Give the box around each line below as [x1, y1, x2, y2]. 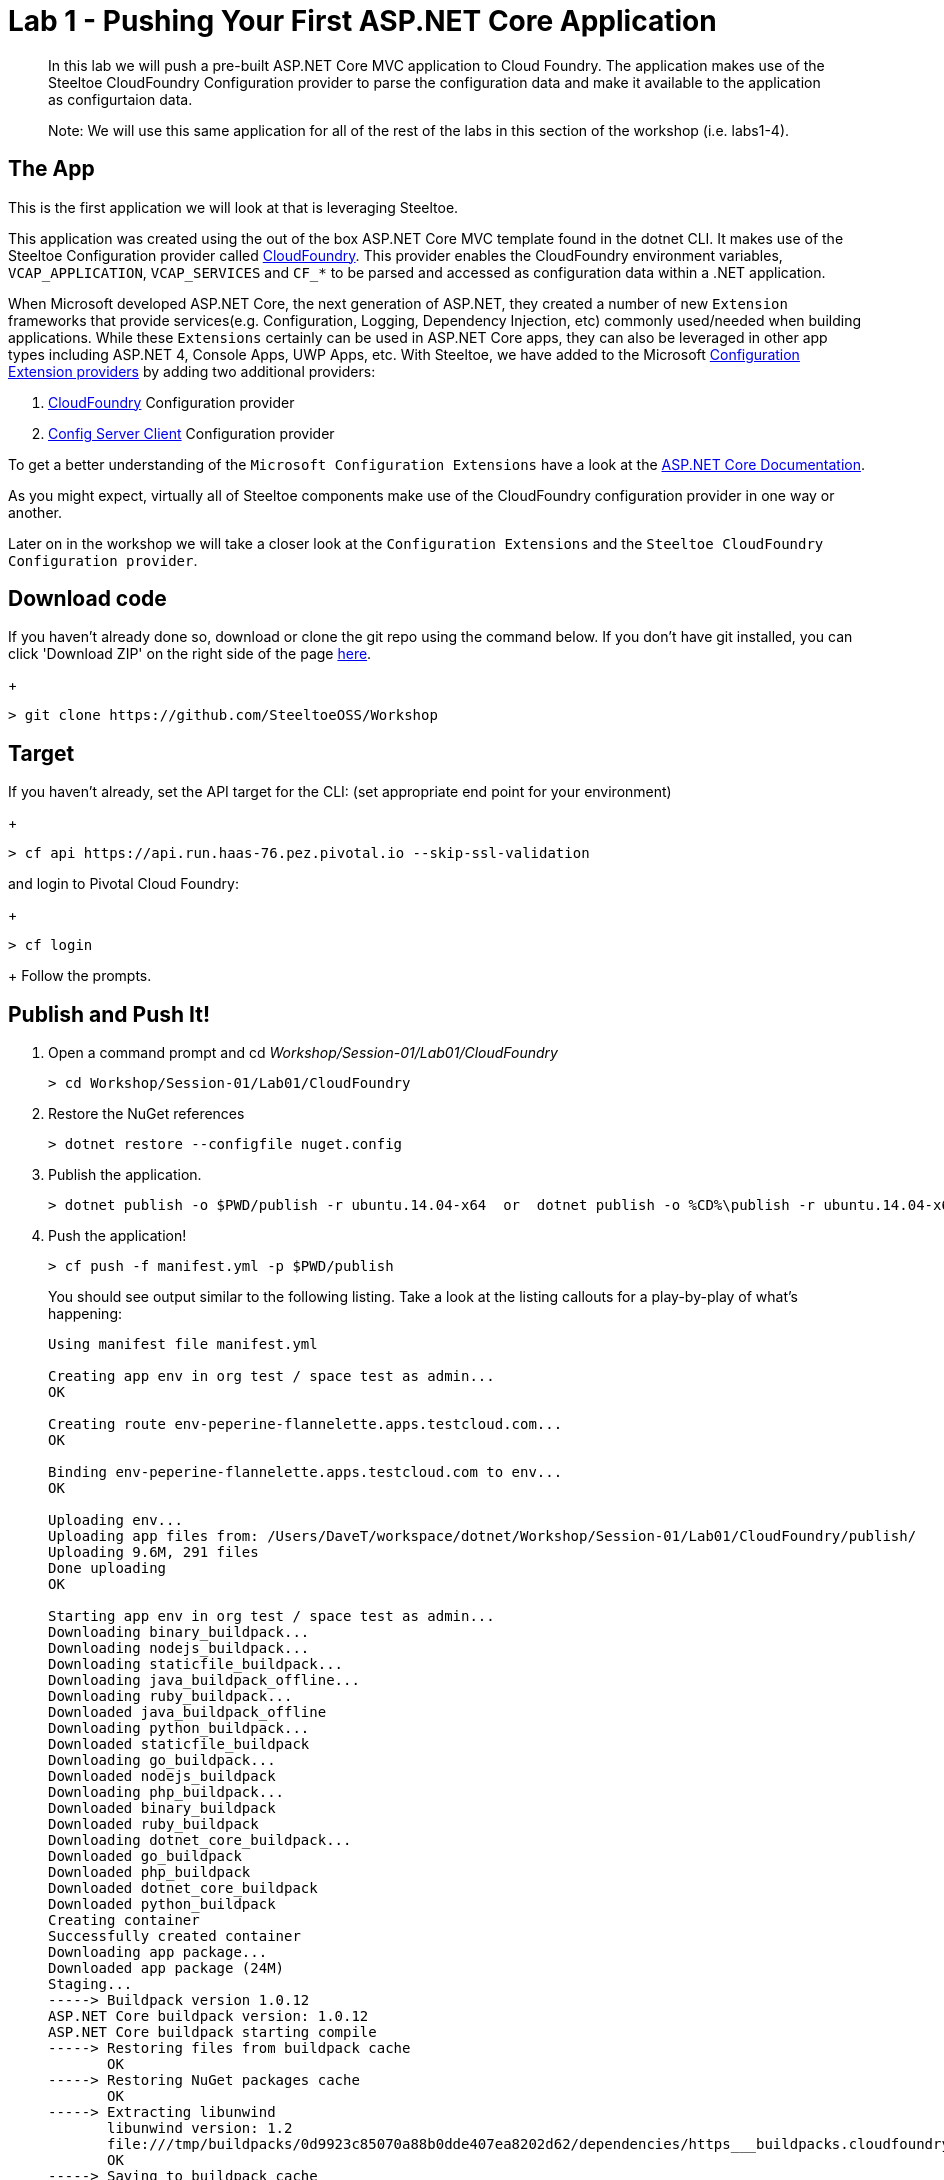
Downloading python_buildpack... [48, 1720, 310, 1737]
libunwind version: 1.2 [107, 2120, 293, 2137]
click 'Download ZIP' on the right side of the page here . [8, 645, 372, 663]
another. [8, 503, 62, 521]
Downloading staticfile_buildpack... [48, 1656, 344, 1673]
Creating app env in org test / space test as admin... [48, 1368, 495, 1385]
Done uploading [48, 1560, 167, 1577]
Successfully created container [48, 1928, 301, 1945]
